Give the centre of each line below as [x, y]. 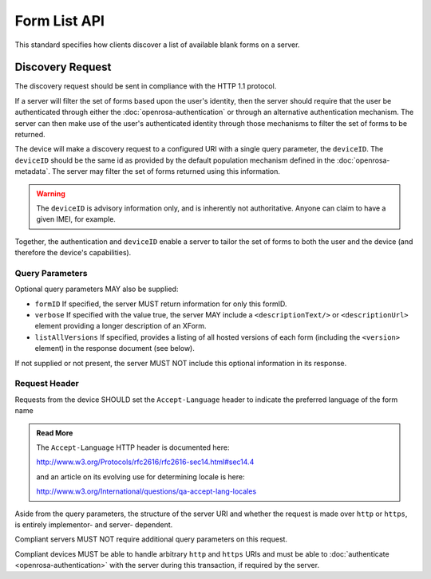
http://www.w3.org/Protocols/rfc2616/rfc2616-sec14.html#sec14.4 [145, 462]
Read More [55, 433]
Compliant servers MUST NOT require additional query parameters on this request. [151, 539]
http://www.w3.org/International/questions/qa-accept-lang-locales [146, 491]
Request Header [47, 384]
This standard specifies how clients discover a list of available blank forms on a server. [157, 45]
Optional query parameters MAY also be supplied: [97, 289]
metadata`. [33, 171]
